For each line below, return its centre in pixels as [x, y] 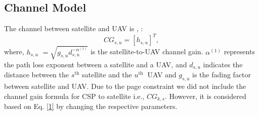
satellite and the [107, 75]
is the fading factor [222, 75]
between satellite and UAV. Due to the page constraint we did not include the [125, 86]
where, [14, 51]
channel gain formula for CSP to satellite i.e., [74, 96]
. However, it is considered [205, 96]
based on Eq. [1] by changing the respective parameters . [91, 106]
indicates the [223, 64]
